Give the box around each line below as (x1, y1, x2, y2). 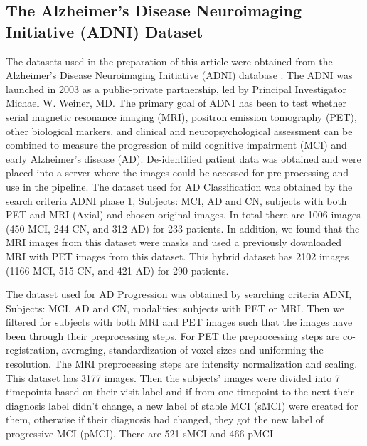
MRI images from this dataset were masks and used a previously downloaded (6, 235, 342, 250)
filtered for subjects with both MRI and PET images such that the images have (6, 314, 353, 329)
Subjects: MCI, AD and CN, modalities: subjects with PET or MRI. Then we (6, 300, 344, 315)
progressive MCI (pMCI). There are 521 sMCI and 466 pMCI (6, 426, 274, 441)
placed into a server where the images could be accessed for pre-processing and (6, 165, 349, 180)
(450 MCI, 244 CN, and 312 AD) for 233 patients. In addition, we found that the (6, 221, 360, 235)
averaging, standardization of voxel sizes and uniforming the (61, 342, 324, 357)
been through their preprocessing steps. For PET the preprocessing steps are (6, 328, 340, 343)
